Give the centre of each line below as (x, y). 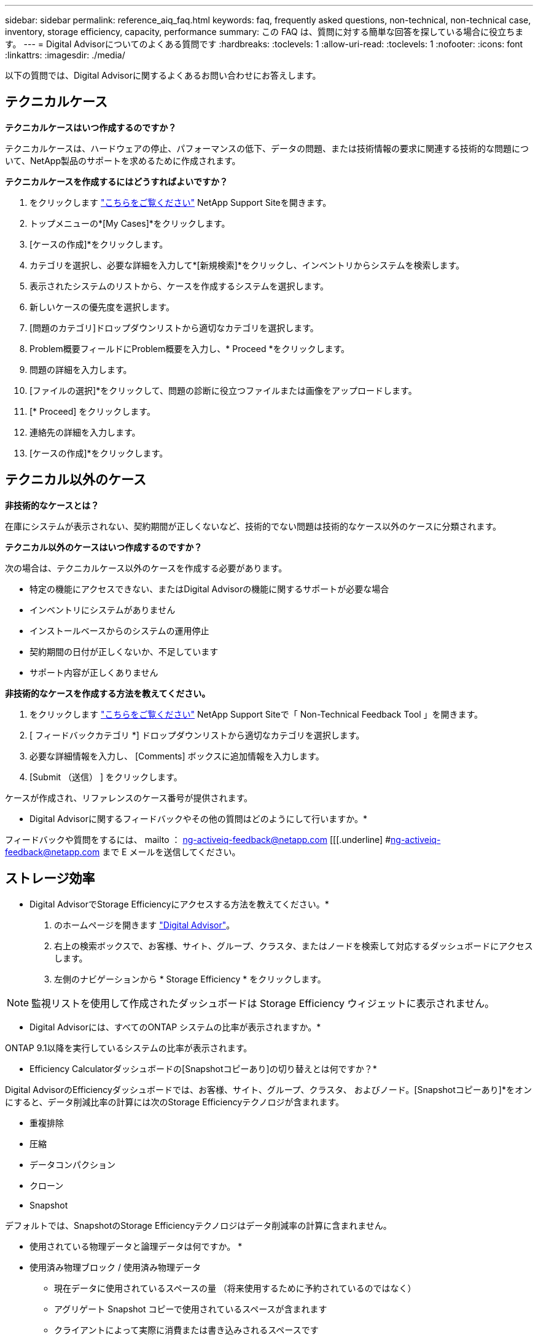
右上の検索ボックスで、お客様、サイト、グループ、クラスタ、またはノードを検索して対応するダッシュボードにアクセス (294, 946)
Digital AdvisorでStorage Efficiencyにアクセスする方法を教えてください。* (179, 904)
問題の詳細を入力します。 (81, 369)
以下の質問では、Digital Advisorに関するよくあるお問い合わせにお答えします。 (163, 75)
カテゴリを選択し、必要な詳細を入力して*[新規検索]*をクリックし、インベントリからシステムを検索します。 (247, 265)
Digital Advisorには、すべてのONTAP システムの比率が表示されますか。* (175, 1027)
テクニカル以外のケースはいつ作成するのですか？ (104, 547)
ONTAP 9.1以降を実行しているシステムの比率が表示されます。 (129, 1048)
